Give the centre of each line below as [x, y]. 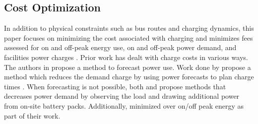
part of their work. [32, 115]
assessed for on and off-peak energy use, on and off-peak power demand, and [120, 47]
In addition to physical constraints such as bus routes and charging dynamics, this [129, 28]
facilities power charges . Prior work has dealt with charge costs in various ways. [126, 57]
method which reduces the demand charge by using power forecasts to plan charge [129, 77]
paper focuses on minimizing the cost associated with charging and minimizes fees [129, 37]
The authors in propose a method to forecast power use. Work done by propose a [128, 67]
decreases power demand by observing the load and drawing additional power [122, 96]
